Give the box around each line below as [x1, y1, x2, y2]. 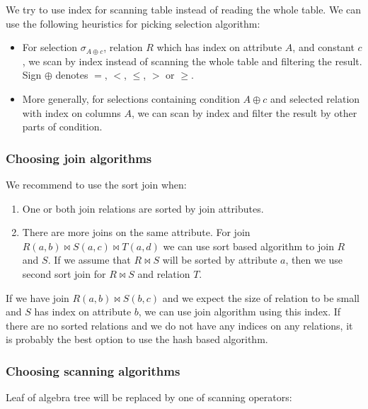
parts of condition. [22, 119, 103, 134]
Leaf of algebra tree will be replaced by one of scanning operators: [6, 390, 292, 405]
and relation [137, 266, 190, 281]
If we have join [6, 290, 69, 305]
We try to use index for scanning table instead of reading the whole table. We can [6, 2, 362, 16]
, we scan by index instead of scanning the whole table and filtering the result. [22, 53, 362, 68]
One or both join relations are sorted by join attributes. [22, 201, 264, 215]
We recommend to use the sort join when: [6, 177, 187, 191]
